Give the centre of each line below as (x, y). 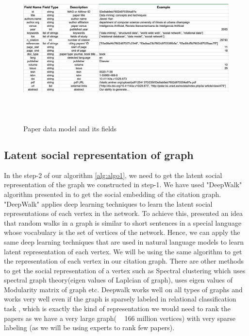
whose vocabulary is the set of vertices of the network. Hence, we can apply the (122, 232)
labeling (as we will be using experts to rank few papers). (89, 327)
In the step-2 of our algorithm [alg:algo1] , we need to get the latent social (113, 175)
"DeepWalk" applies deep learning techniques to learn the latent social (108, 203)
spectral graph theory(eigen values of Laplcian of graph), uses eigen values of (118, 280)
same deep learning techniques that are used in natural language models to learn (124, 241)
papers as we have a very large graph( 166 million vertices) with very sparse (120, 318)
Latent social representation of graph (99, 154)
